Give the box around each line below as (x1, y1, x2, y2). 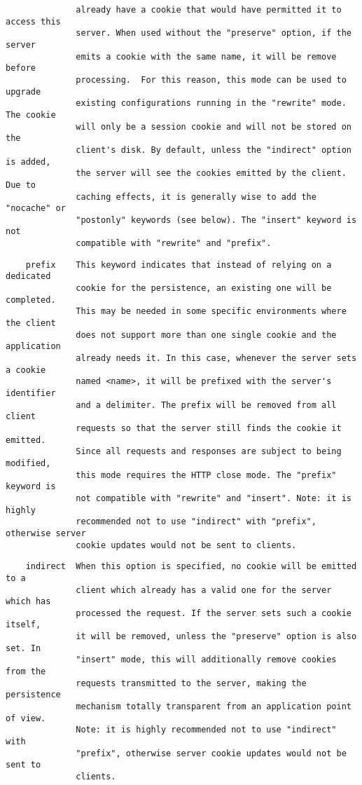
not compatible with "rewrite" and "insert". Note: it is (76, 493, 351, 503)
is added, (6, 156, 51, 167)
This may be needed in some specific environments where (76, 306, 347, 317)
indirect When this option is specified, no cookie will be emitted (25, 561, 357, 572)
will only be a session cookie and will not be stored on (76, 121, 351, 132)
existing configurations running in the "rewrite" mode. (76, 98, 347, 109)
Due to (6, 179, 36, 190)
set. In (6, 643, 41, 653)
